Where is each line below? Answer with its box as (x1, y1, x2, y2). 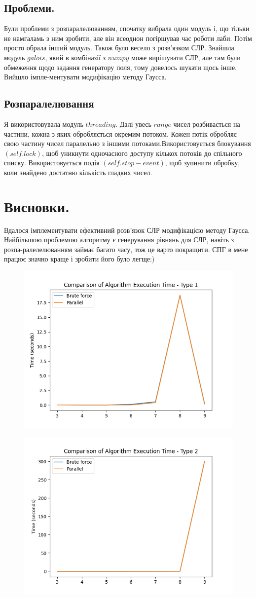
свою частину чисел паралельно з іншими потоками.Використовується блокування (4, 138, 251, 149)
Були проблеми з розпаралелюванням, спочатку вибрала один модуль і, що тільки (4, 23, 250, 34)
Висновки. (4, 196, 70, 216)
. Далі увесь (115, 118, 151, 129)
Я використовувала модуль (4, 118, 83, 129)
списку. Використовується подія (4, 157, 100, 168)
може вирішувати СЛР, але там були (131, 52, 241, 62)
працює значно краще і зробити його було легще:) (4, 254, 155, 264)
